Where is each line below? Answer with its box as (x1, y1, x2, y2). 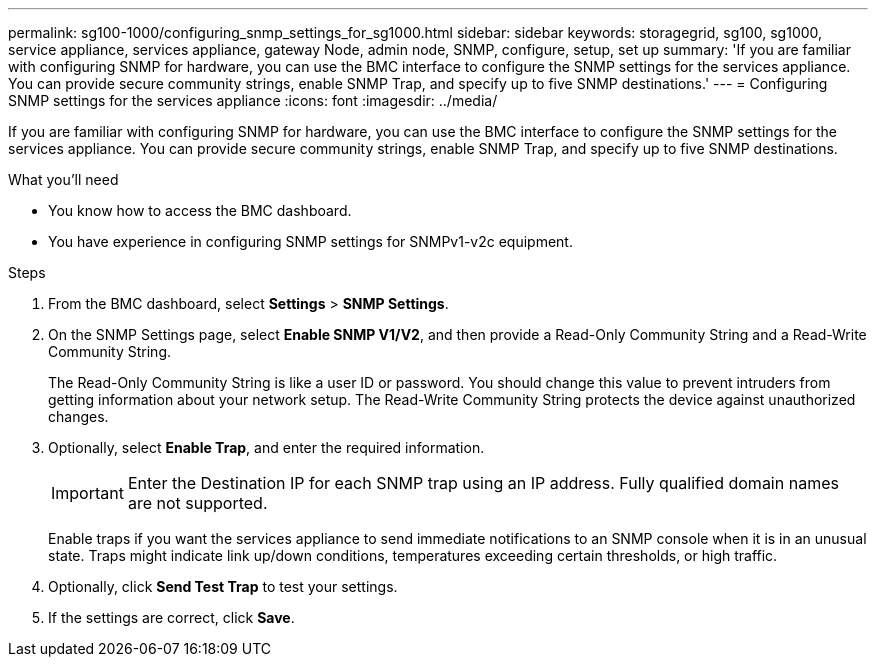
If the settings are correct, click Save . (48, 609, 295, 626)
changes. (48, 408, 109, 425)
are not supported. (127, 493, 268, 513)
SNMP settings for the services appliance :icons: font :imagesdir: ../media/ (8, 92, 498, 109)
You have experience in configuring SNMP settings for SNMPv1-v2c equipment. (48, 233, 573, 250)
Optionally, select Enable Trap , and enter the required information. (48, 439, 485, 456)
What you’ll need (8, 171, 119, 188)
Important (51, 483, 124, 503)
